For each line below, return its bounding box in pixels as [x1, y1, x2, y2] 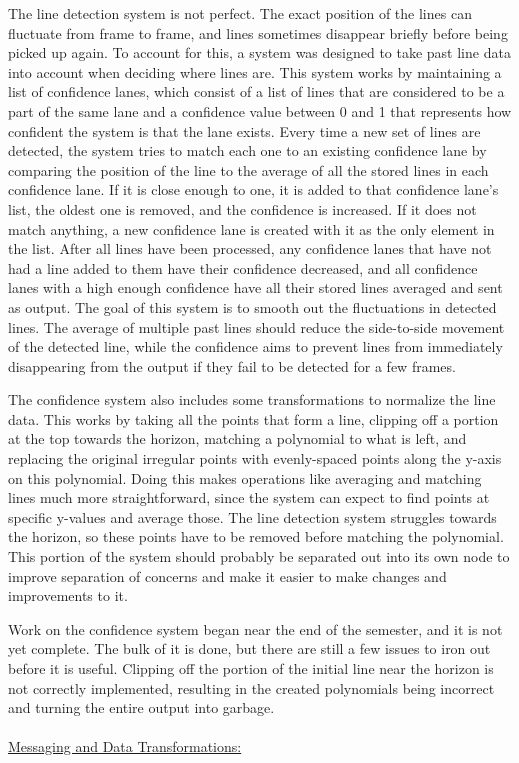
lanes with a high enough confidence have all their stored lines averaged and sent [8, 277, 503, 298]
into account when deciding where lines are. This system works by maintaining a [8, 61, 502, 82]
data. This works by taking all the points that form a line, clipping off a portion [8, 408, 499, 429]
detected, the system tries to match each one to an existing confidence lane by [8, 140, 487, 161]
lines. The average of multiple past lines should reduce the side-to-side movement [8, 316, 505, 337]
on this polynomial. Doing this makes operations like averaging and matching [8, 467, 482, 488]
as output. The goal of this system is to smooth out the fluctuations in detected [8, 296, 497, 317]
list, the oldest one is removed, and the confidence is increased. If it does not [8, 198, 477, 219]
